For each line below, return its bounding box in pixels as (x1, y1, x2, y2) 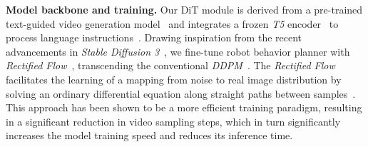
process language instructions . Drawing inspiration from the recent (6, 30, 302, 45)
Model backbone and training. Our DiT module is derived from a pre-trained (6, 2, 363, 16)
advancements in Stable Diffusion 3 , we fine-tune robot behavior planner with (6, 44, 350, 59)
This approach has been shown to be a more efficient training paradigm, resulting (6, 100, 362, 115)
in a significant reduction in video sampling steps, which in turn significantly (6, 113, 341, 128)
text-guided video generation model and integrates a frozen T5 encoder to (6, 16, 339, 31)
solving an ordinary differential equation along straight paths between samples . (6, 86, 356, 101)
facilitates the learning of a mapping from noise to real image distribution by (6, 71, 342, 86)
